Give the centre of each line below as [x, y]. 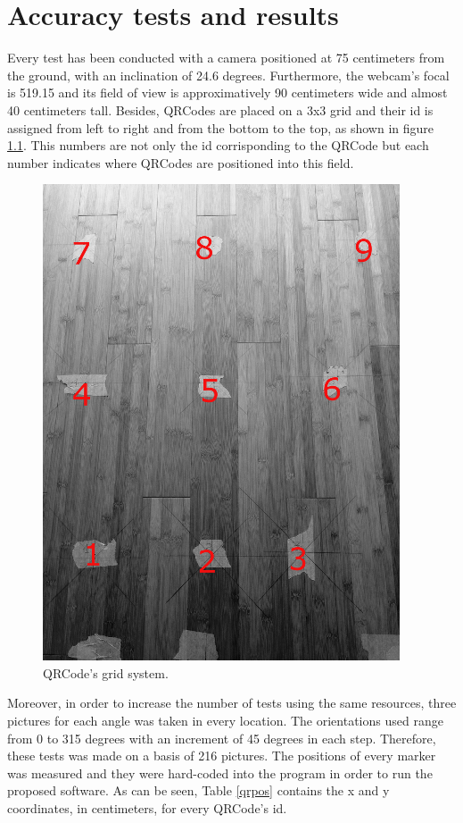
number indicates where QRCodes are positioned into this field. [181, 162]
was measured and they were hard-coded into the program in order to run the [220, 773]
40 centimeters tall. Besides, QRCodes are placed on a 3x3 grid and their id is [220, 109]
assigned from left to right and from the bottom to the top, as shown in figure [221, 127]
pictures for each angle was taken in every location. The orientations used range [225, 721]
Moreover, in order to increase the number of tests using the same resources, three [232, 703]
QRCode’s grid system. [106, 672]
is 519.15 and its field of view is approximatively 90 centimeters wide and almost [227, 92]
